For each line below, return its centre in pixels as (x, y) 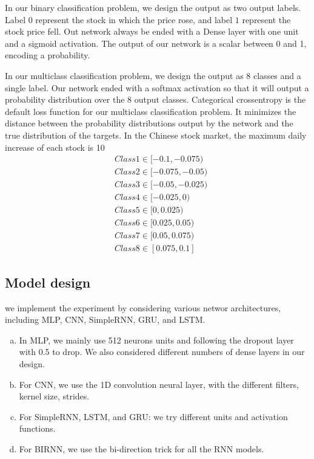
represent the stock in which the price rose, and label (134, 19)
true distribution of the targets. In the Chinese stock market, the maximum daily (156, 135)
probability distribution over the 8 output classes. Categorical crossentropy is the (155, 99)
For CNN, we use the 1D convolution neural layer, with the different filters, (159, 384)
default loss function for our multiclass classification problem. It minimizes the (151, 111)
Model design (48, 282)
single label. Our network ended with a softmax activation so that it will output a (157, 87)
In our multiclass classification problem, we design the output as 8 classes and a (153, 75)
